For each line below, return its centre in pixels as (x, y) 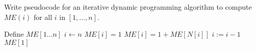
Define (14, 34)
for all (43, 17)
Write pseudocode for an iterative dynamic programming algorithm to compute (128, 7)
